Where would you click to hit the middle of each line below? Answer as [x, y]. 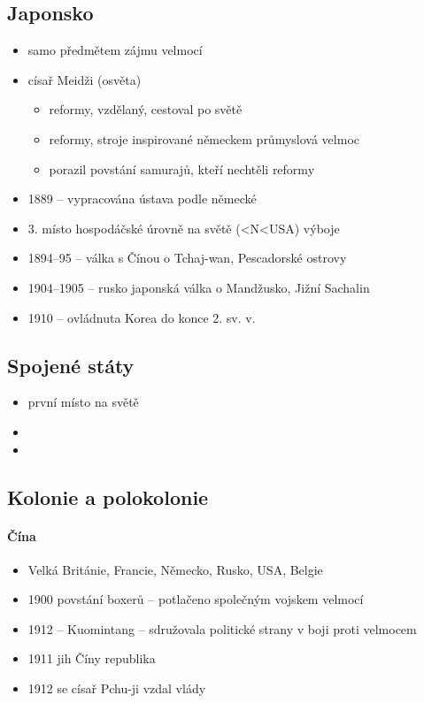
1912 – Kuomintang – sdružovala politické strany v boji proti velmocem [222, 628]
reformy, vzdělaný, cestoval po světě [146, 109]
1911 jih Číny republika [92, 658]
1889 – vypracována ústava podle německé [142, 199]
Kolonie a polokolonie [108, 497]
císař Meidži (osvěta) [85, 79]
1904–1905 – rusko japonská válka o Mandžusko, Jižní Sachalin [199, 287]
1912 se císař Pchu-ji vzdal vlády [117, 688]
